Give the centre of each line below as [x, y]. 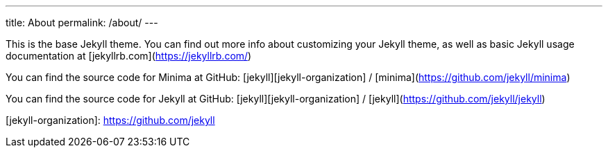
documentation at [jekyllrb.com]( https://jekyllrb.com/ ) [129, 56]
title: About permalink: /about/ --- [82, 22]
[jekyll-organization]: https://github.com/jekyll [110, 120]
